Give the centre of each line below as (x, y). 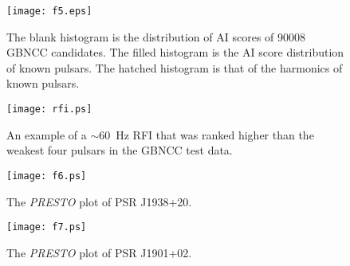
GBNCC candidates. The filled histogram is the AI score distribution (175, 52)
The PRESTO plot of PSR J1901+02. (99, 252)
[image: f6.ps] (47, 176)
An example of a (47, 134)
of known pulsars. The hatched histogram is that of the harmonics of (175, 67)
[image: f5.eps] (49, 11)
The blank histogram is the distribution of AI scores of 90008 (156, 36)
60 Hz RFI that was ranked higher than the (206, 134)
